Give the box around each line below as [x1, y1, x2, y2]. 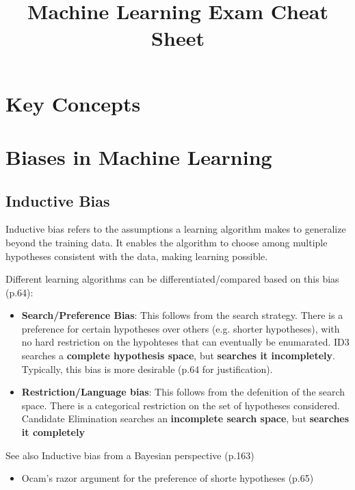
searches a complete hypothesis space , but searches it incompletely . [21, 348, 335, 363]
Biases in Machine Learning [5, 142, 272, 170]
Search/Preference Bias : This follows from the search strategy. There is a [21, 308, 343, 322]
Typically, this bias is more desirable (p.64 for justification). [21, 361, 273, 376]
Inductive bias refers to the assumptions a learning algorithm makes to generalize [5, 222, 346, 236]
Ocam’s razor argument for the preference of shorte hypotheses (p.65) [21, 471, 314, 485]
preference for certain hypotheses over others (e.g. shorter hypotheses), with [21, 321, 340, 335]
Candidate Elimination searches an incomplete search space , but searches [21, 411, 350, 426]
